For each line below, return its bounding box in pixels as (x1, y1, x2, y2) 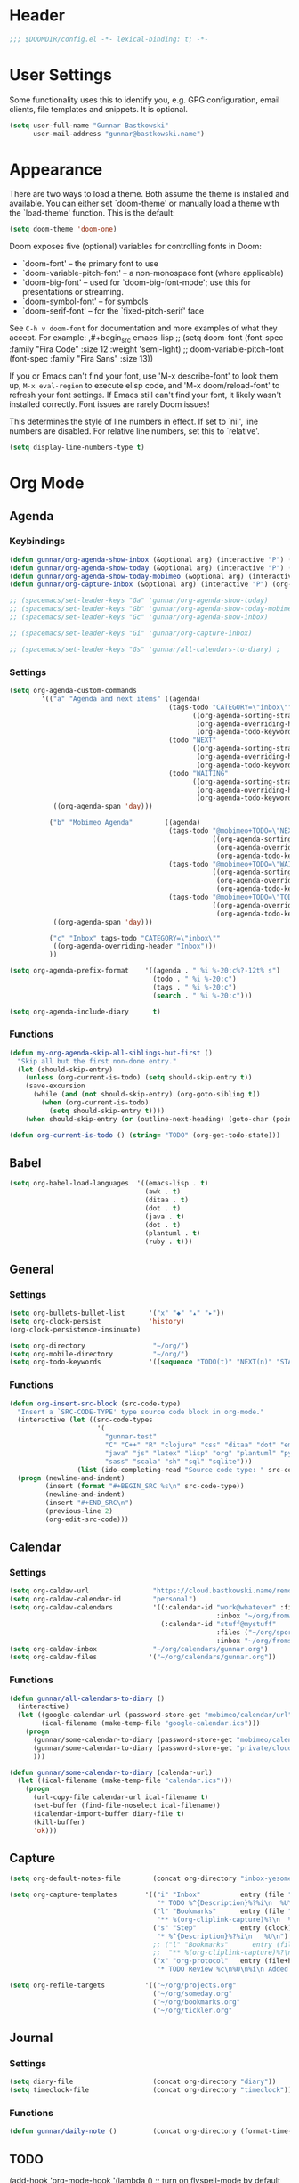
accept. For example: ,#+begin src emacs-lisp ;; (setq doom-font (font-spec (9, 332, 284, 346)
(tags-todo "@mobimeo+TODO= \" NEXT (168, 827, 296, 835)
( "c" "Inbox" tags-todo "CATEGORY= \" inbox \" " (48, 933, 221, 942)
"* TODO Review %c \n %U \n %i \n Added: (156, 1965, 293, 1974)
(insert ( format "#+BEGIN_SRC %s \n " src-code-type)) (44, 1482, 245, 1491)
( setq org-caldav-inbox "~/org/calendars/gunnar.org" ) (9, 1644, 269, 1653)
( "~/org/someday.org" (152, 1989, 233, 1998)
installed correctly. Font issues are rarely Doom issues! (9, 399, 210, 410)
